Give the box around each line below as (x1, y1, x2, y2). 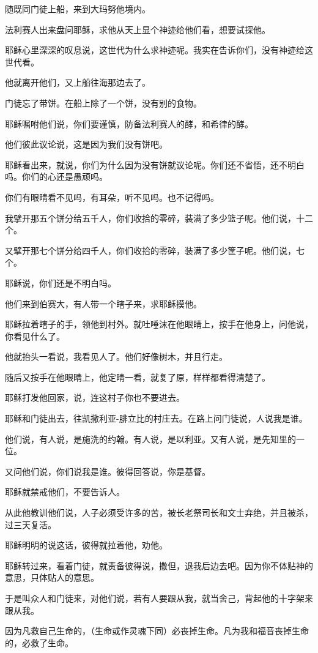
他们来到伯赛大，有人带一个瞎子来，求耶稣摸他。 (5, 297, 202, 310)
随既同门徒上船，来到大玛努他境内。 (5, 2, 150, 15)
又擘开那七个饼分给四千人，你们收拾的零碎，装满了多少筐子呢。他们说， (5, 244, 296, 256)
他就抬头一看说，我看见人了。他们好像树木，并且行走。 (5, 350, 227, 363)
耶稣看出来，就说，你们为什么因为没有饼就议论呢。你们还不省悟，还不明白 (5, 158, 305, 171)
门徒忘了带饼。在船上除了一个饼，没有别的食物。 (5, 96, 202, 109)
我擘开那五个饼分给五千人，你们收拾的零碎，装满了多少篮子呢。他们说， (5, 211, 296, 224)
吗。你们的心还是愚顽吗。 (5, 170, 108, 183)
